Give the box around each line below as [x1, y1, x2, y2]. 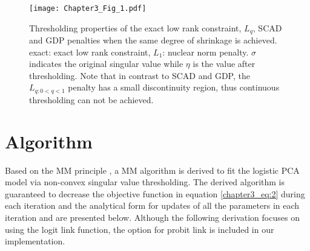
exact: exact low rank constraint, [29, 45, 151, 58]
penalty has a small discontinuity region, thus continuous [68, 81, 280, 94]
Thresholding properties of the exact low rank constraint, [29, 21, 242, 34]
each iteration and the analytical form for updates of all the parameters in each [5, 199, 300, 212]
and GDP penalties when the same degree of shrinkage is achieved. [29, 34, 277, 46]
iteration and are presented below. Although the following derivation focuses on [5, 211, 300, 224]
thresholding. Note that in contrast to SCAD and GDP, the [29, 69, 250, 81]
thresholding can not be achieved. [29, 93, 154, 106]
